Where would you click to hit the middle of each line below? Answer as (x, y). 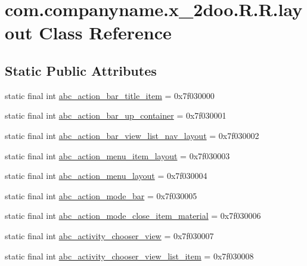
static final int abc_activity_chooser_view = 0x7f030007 (109, 235)
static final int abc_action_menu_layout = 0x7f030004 (106, 176)
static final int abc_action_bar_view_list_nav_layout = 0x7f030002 (132, 135)
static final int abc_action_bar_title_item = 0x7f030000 (110, 95)
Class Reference (105, 33)
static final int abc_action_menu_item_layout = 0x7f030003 (117, 155)
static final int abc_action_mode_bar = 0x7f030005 (101, 195)
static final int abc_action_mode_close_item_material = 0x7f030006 (133, 216)
